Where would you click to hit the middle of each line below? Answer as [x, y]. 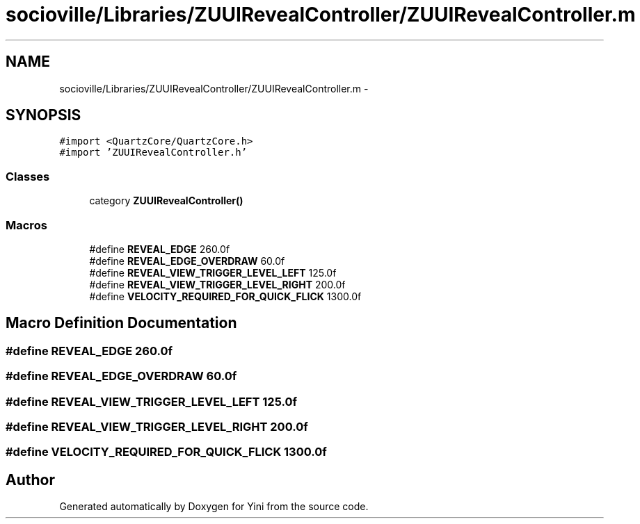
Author [30, 480]
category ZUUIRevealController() [166, 201]
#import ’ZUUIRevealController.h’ [153, 153]
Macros [26, 225]
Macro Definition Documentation [121, 323]
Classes [28, 176]
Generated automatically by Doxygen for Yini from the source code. [214, 507]
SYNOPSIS [43, 115]
